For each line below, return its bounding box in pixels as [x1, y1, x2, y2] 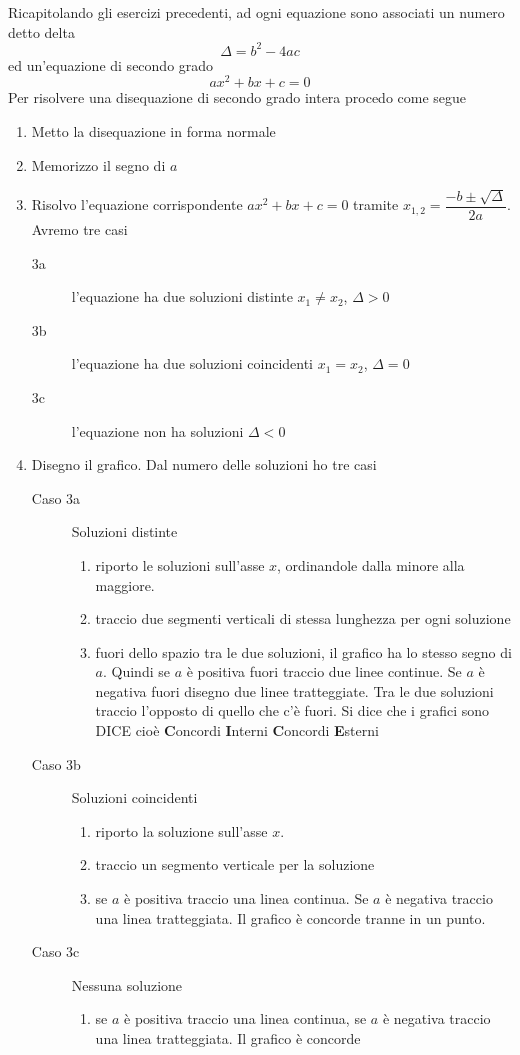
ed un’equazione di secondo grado [8, 54, 214, 75]
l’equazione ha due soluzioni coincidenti [71, 353, 314, 374]
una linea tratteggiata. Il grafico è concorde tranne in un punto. [95, 907, 486, 928]
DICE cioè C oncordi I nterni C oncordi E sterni [95, 720, 379, 741]
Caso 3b [31, 753, 81, 774]
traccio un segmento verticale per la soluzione [95, 854, 375, 875]
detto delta [8, 21, 75, 42]
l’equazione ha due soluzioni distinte [71, 286, 293, 307]
